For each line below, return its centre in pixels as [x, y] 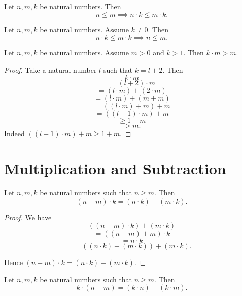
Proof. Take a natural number [50, 69]
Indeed [14, 133]
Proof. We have [28, 217]
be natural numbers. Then [80, 6]
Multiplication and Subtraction [115, 168]
